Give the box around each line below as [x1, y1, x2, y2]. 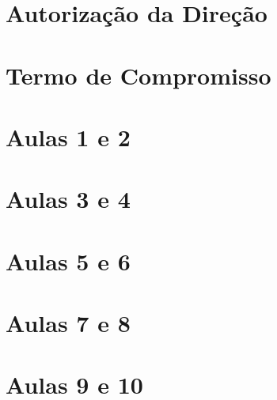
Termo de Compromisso [6, 58, 271, 91]
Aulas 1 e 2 [6, 120, 131, 153]
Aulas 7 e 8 [6, 307, 131, 339]
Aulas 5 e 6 [6, 244, 131, 277]
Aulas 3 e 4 [6, 183, 131, 215]
